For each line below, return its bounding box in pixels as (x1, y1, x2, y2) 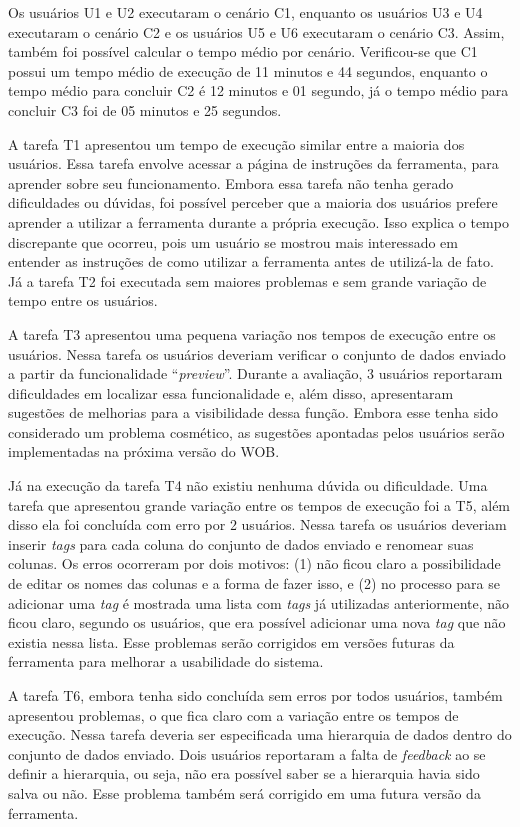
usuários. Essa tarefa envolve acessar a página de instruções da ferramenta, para (8, 153, 499, 174)
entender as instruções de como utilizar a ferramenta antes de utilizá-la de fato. (8, 251, 494, 272)
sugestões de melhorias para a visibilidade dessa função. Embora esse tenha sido (8, 402, 498, 423)
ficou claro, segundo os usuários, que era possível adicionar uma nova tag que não (8, 612, 506, 633)
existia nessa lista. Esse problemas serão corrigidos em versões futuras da (8, 631, 455, 652)
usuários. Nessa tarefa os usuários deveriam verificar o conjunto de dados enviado (8, 343, 506, 364)
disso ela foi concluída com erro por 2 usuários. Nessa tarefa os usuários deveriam (8, 514, 507, 535)
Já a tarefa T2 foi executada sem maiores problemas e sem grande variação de (8, 270, 487, 291)
